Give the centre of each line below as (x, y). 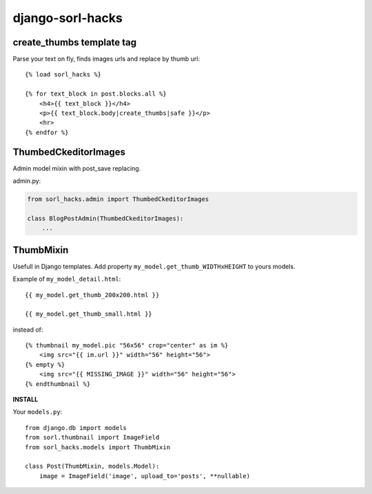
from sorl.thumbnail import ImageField (92, 438)
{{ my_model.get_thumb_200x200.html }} (92, 295)
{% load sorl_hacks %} (63, 75)
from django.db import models (76, 428)
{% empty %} (45, 364)
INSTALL (25, 400)
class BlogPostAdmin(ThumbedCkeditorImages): (105, 218)
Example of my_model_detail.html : (67, 279)
